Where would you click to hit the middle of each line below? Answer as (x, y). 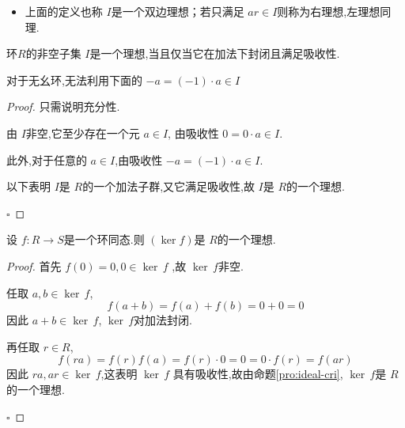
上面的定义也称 (64, 11)
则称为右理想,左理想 (329, 11)
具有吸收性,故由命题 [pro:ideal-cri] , (258, 374)
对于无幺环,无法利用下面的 (74, 80)
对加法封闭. (163, 320)
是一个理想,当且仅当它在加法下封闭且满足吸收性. (215, 53)
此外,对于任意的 (47, 159)
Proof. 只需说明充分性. (63, 106)
